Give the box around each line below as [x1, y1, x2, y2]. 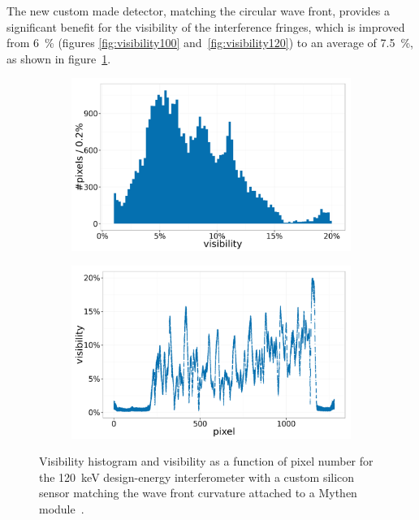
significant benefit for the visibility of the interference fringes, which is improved [6, 18, 405, 35]
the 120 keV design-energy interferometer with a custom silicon [39, 468, 355, 485]
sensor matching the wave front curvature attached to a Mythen [39, 484, 357, 501]
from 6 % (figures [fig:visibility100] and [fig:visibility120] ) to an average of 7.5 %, [6, 34, 413, 51]
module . [39, 500, 84, 517]
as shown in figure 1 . [6, 50, 111, 67]
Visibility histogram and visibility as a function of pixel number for [39, 453, 374, 470]
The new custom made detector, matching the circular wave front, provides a [6, 2, 391, 19]
